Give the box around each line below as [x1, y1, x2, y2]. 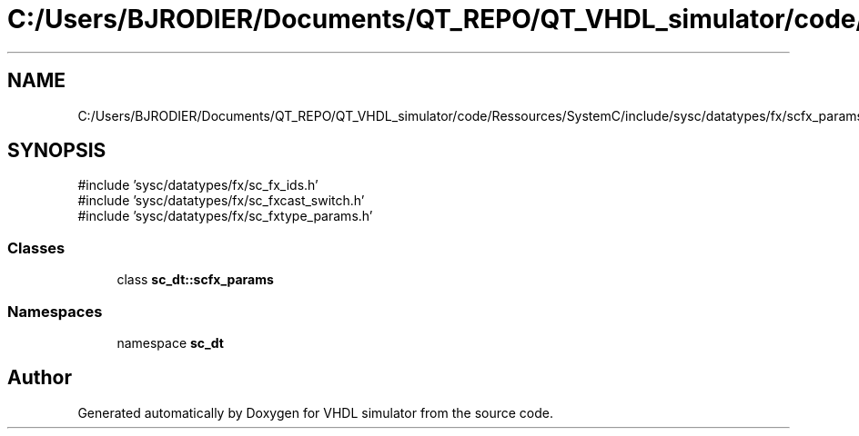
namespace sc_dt [116, 334, 224, 351]
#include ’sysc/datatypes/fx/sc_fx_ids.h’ [77, 177, 318, 193]
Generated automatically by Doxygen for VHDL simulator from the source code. [77, 404, 554, 421]
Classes [7, 238, 66, 257]
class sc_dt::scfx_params [116, 272, 274, 288]
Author [7, 366, 72, 390]
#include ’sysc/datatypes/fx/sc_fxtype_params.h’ [77, 208, 373, 224]
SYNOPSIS [7, 139, 106, 163]
